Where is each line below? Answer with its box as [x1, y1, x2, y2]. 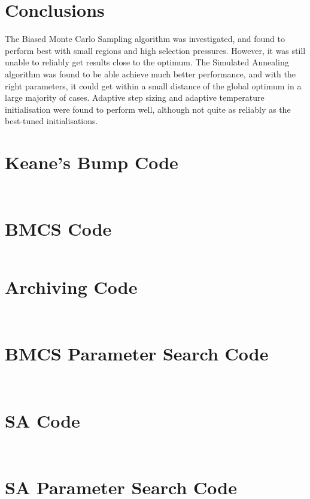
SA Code [5, 408, 80, 432]
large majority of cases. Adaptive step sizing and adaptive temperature [5, 91, 265, 104]
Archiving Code [5, 275, 138, 299]
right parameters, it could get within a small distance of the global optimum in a [5, 79, 302, 92]
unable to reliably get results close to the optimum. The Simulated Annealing [5, 56, 289, 68]
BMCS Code [5, 217, 112, 241]
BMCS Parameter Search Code [5, 341, 269, 366]
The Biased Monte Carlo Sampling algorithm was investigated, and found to [5, 32, 285, 45]
